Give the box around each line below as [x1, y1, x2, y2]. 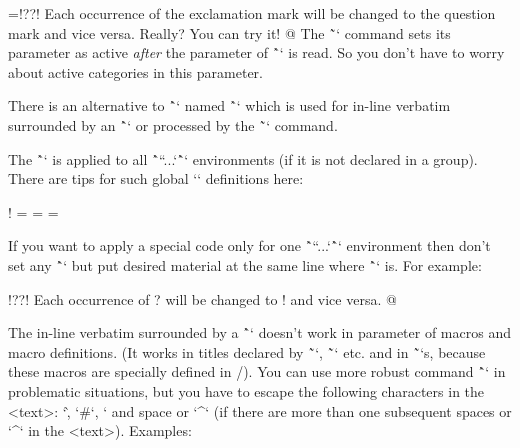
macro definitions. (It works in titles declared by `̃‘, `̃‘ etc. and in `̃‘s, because [8, 341, 486, 362]
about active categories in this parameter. [8, 61, 263, 82]
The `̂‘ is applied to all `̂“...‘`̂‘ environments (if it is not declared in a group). [8, 148, 478, 169]
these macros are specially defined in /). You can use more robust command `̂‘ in [8, 361, 506, 382]
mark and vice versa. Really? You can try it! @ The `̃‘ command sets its [8, 22, 451, 43]
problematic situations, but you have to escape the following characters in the [8, 380, 485, 401]
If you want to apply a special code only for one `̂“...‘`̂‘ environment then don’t [8, 235, 491, 256]
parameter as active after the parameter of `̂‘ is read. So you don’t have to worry [8, 42, 505, 63]
